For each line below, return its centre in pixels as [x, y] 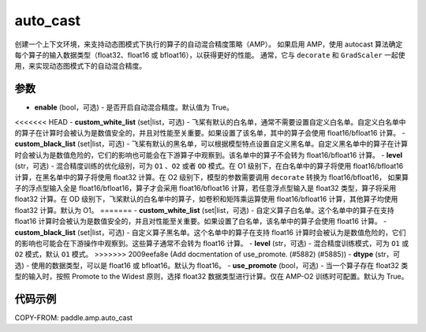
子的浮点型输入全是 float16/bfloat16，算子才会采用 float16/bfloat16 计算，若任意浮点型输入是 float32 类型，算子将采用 [206, 188]
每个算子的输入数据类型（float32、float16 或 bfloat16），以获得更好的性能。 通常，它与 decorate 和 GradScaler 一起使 [210, 54]
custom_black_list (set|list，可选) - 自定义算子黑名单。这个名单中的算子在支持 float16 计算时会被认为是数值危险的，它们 [210, 232]
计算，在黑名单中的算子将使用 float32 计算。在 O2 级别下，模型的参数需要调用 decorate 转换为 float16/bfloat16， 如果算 [212, 177]
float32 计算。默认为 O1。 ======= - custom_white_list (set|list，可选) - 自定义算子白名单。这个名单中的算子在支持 [204, 210]
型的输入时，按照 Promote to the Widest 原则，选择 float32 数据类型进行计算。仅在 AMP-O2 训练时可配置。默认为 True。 [211, 277]
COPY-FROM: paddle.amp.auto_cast [74, 318]
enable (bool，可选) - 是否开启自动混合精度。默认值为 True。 [134, 107]
